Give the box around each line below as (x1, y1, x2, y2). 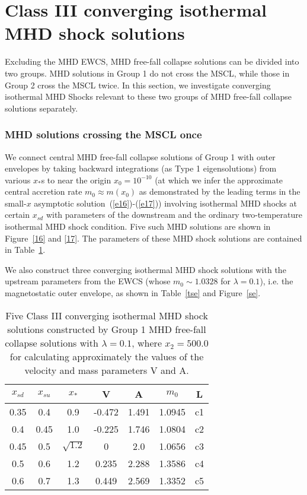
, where (132, 335, 162, 350)
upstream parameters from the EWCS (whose (5, 275, 171, 287)
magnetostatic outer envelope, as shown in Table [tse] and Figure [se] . (5, 287, 261, 299)
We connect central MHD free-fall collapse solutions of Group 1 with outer (5, 150, 276, 163)
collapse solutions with (5, 335, 98, 350)
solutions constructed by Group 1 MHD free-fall (7, 322, 206, 336)
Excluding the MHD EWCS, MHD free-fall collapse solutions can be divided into (5, 55, 299, 68)
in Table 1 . (5, 243, 46, 256)
